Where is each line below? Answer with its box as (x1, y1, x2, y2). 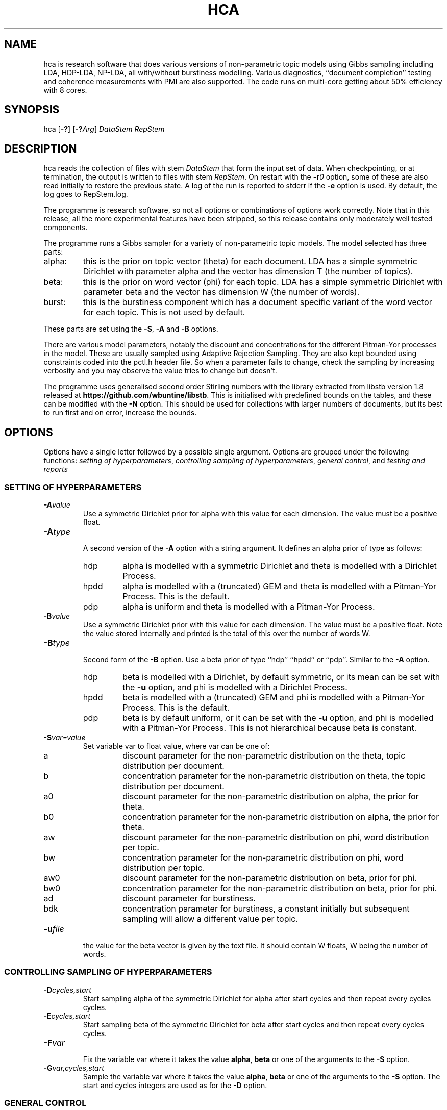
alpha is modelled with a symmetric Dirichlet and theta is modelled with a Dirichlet (122, 560, 437, 571)
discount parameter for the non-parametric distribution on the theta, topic (122, 750, 406, 761)
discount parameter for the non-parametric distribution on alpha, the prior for (122, 791, 419, 801)
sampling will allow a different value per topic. (122, 913, 299, 924)
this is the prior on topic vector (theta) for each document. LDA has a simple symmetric (83, 256, 417, 267)
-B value (43, 611, 70, 620)
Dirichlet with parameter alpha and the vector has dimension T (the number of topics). (83, 266, 413, 277)
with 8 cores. (43, 85, 87, 94)
